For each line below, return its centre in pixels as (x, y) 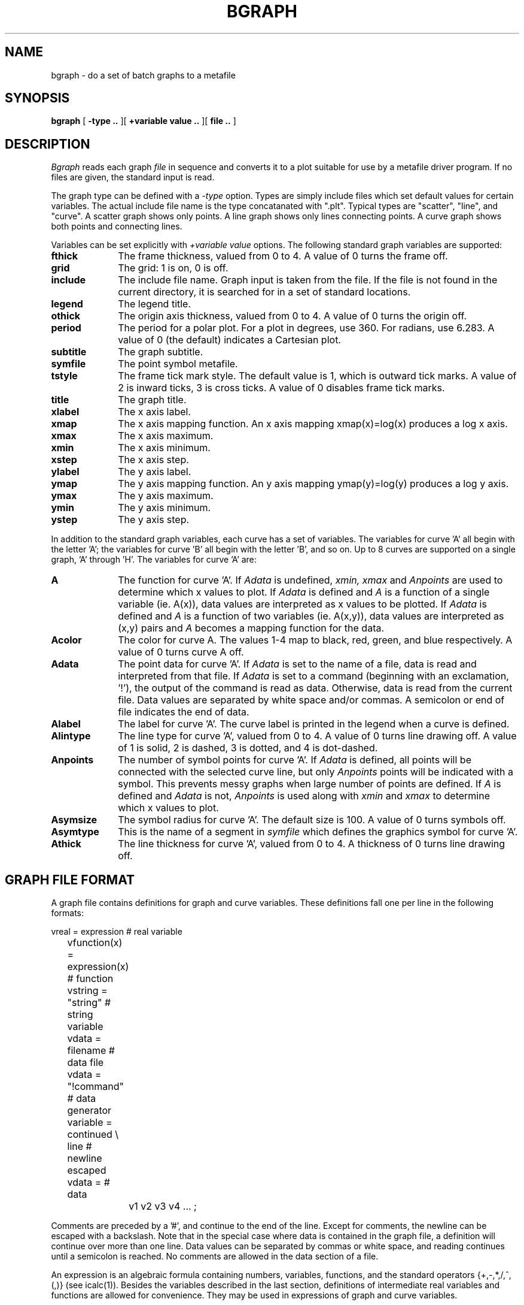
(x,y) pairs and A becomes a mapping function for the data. (251, 628)
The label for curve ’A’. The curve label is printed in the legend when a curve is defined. (314, 724)
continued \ (93, 1135)
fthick (65, 256)
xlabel (65, 412)
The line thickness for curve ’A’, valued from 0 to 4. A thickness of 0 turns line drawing (312, 844)
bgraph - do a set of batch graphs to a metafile (143, 75)
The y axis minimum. (164, 508)
